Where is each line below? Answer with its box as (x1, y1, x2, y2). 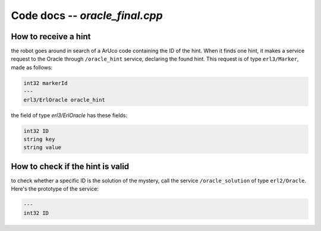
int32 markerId (23, 80, 68, 86)
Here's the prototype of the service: (11, 185, 99, 192)
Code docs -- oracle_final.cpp (11, 9, 163, 22)
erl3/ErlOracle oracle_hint (23, 96, 105, 103)
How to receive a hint (11, 31, 91, 42)
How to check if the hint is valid (11, 161, 130, 172)
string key (23, 135, 55, 143)
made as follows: (11, 64, 53, 71)
